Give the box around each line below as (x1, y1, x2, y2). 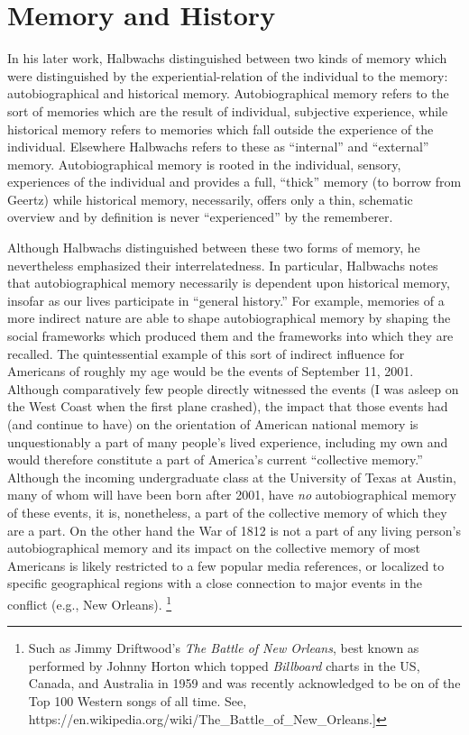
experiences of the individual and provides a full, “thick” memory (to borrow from (7, 172, 462, 191)
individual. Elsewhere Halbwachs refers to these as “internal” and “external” (7, 137, 429, 156)
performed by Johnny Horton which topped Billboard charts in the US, (28, 656, 420, 675)
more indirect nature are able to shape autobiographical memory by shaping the (7, 308, 451, 327)
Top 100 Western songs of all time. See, (28, 691, 247, 710)
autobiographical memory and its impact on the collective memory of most (7, 538, 420, 557)
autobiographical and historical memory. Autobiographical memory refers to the (7, 84, 449, 103)
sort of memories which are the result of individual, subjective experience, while (7, 101, 448, 120)
